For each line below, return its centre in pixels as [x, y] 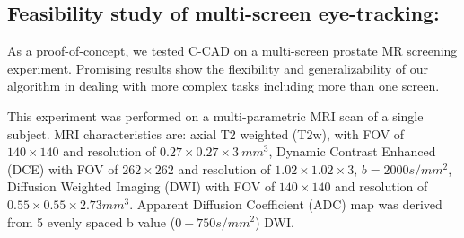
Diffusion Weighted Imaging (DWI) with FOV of [141, 186]
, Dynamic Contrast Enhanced [352, 151]
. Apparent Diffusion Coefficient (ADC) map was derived [286, 203]
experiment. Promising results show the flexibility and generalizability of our [218, 68]
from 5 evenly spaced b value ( [92, 221]
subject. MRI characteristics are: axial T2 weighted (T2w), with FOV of [206, 133]
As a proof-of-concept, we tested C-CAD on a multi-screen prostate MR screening [232, 51]
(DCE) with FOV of [63, 168]
